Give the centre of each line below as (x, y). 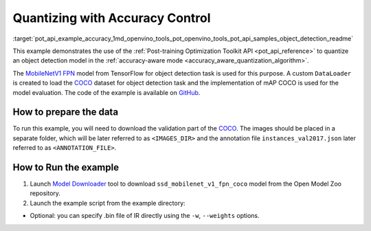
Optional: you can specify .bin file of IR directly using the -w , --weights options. (145, 216)
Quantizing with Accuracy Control (112, 18)
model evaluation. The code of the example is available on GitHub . (106, 92)
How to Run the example (66, 167)
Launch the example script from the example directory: (108, 203)
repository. (45, 193)
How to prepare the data (66, 112)
